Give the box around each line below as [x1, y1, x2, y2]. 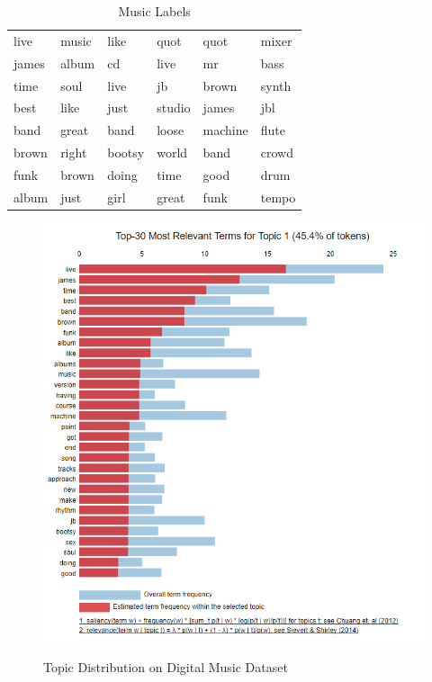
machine [202, 121, 248, 139]
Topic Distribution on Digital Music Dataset [43, 657, 288, 676]
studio [157, 98, 191, 117]
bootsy [107, 143, 145, 162]
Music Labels [118, 2, 191, 20]
